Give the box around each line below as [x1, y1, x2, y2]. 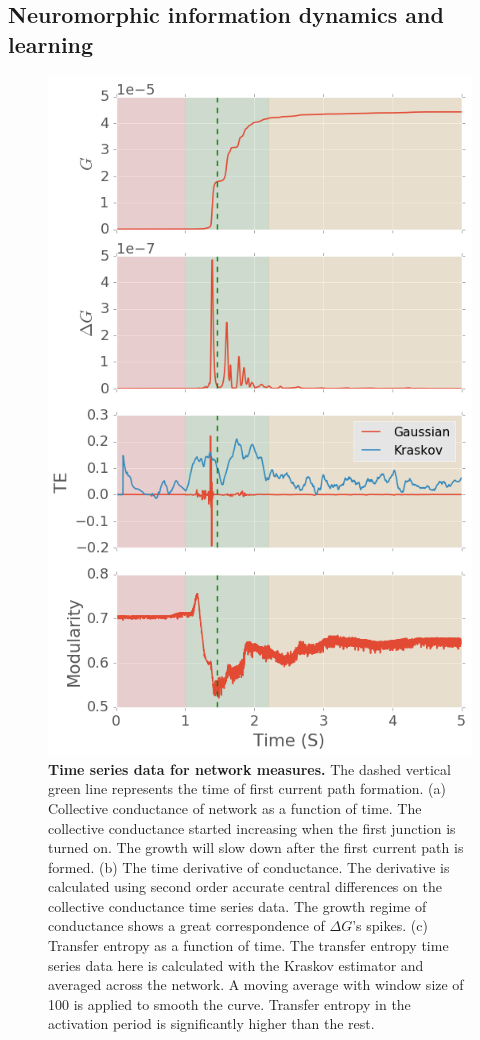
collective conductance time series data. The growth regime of [48, 895, 427, 916]
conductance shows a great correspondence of [48, 915, 325, 936]
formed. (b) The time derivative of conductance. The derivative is [48, 856, 450, 877]
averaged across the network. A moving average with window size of [48, 974, 464, 995]
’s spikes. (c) [352, 915, 428, 936]
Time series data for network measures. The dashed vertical [48, 758, 451, 779]
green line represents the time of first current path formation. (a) [48, 778, 446, 799]
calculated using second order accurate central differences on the [48, 876, 442, 897]
